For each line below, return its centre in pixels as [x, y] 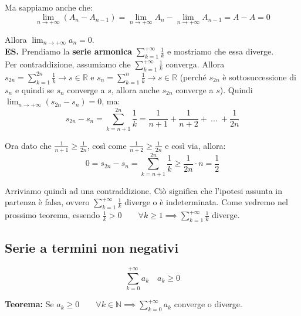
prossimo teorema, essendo [53, 215]
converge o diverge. [208, 304]
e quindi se [34, 89]
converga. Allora [195, 64]
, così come [107, 145]
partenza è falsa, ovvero [47, 202]
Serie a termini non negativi [92, 248]
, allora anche [135, 89]
